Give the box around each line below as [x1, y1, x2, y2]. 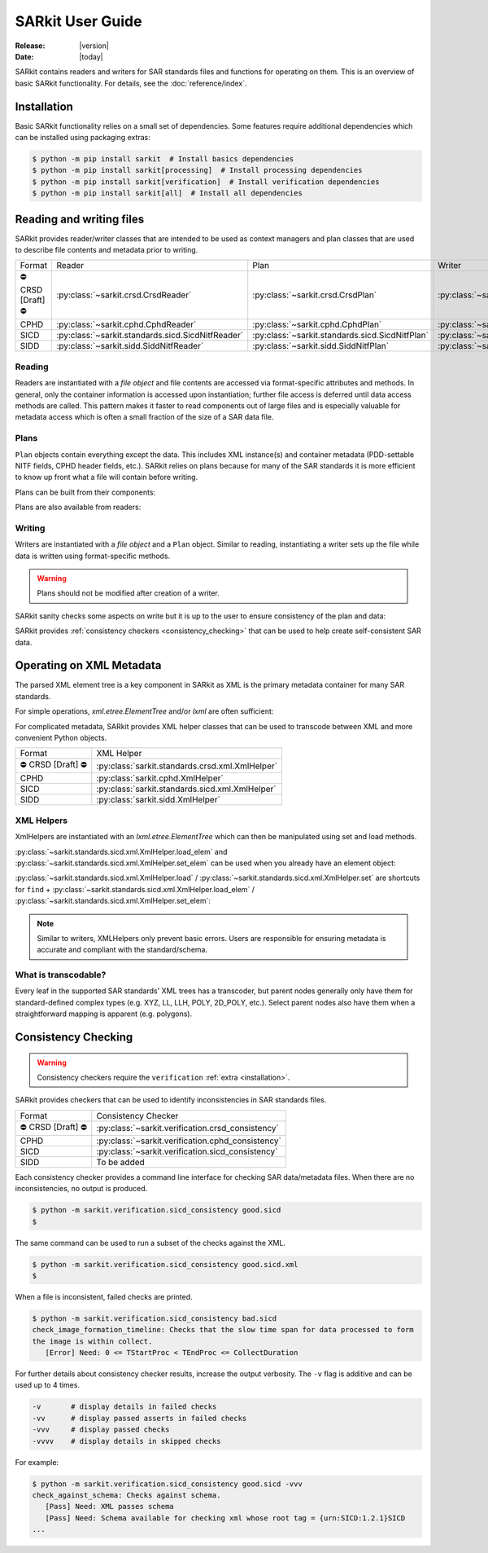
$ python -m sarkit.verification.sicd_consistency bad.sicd [32, 1313, 277, 1323]
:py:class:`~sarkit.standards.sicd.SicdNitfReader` [56, 330, 244, 341]
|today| [79, 51, 103, 61]
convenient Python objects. [15, 733, 107, 743]
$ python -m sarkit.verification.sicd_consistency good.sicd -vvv [32, 1479, 303, 1489]
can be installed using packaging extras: [15, 133, 150, 143]
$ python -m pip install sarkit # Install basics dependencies [32, 155, 294, 163]
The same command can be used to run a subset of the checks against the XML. [15, 1238, 286, 1247]
